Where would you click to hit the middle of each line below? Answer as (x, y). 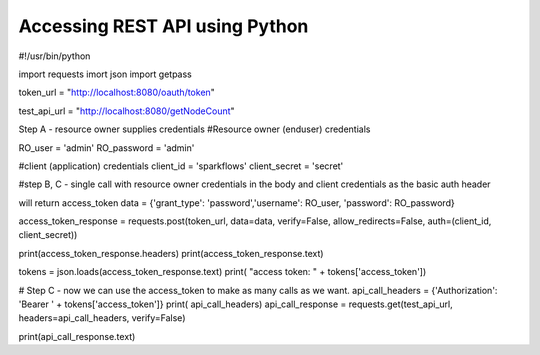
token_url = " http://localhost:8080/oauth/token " (116, 92)
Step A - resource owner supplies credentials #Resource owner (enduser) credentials (194, 129)
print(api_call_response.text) (77, 336)
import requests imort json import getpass (105, 74)
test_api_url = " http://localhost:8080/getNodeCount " (126, 111)
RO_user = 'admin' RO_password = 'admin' (106, 147)
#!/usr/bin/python (54, 56)
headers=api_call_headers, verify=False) (102, 318)
